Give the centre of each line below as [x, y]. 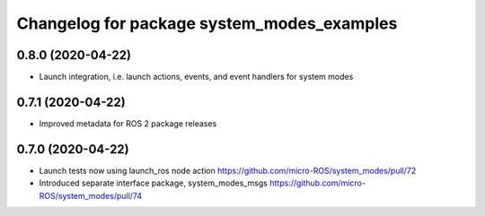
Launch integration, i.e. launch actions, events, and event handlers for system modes [196, 77]
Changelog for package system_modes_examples [207, 23]
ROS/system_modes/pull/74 [91, 195]
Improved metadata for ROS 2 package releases [128, 123]
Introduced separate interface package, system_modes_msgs [154, 183]
